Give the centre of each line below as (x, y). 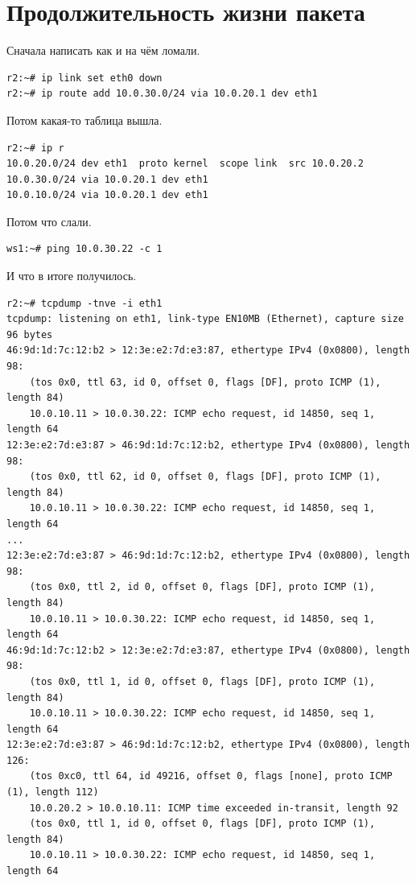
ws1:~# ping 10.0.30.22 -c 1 (84, 249)
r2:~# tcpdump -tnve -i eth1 (84, 303)
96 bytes (30, 334)
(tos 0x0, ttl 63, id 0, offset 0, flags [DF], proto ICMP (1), (205, 382)
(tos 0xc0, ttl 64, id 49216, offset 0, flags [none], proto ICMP (211, 776)
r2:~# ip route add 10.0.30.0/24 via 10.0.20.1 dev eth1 (162, 94)
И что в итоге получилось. (72, 276)
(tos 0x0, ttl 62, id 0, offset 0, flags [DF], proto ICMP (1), (205, 477)
